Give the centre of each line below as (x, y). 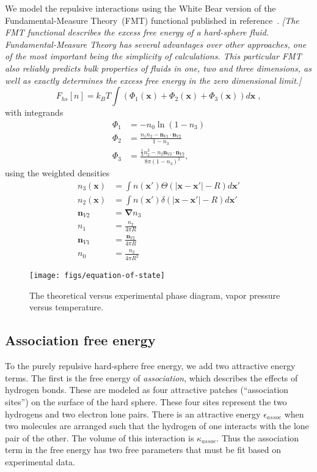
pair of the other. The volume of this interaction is (100, 437)
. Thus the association (258, 437)
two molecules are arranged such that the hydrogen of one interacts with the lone (157, 426)
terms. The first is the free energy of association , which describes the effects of (151, 377)
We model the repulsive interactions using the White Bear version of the (140, 8)
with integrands (34, 112)
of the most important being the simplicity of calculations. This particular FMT (153, 56)
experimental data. (40, 461)
